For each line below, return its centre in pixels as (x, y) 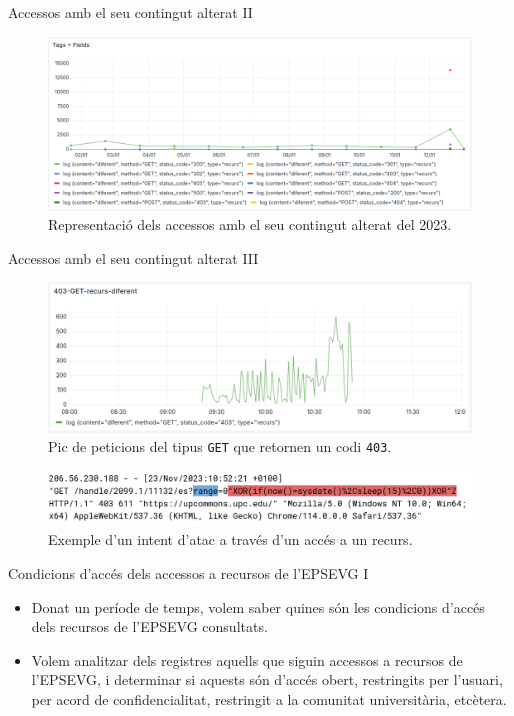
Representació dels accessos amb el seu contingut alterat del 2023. (250, 224)
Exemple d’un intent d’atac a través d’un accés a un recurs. (230, 539)
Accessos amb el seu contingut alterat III (133, 257)
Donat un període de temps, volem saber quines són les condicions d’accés (258, 606)
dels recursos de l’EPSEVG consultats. (149, 626)
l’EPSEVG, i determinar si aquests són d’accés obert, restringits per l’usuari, (267, 679)
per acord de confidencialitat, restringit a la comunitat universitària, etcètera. (269, 699)
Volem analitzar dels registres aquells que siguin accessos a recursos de (247, 659)
